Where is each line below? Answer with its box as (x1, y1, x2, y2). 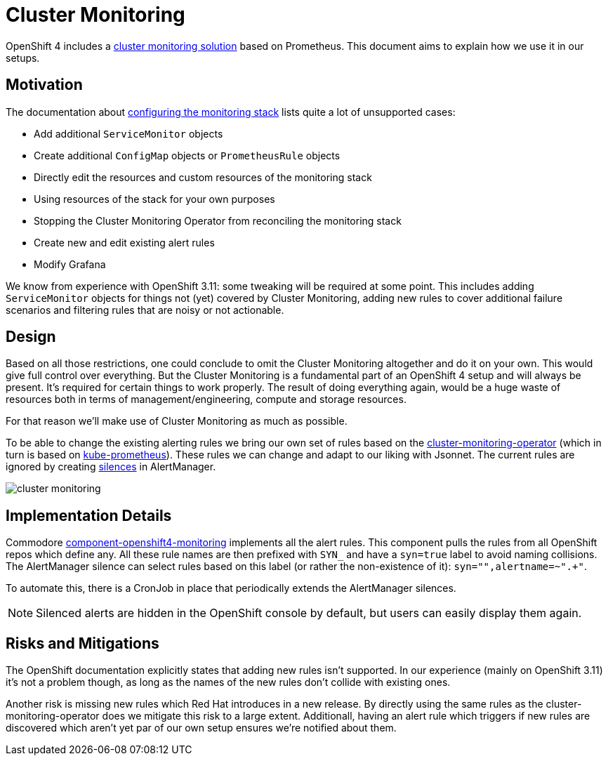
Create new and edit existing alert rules (34, 236, 215, 249)
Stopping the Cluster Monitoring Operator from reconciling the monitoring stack (34, 214, 402, 227)
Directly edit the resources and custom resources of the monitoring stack (34, 171, 372, 183)
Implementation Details (6, 506, 172, 524)
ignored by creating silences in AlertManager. (6, 461, 216, 473)
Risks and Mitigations (6, 634, 159, 652)
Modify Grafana (34, 258, 106, 270)
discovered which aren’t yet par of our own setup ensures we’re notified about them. (6, 722, 397, 734)
